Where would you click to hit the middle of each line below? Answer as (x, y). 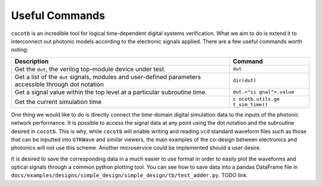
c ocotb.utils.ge (256, 99)
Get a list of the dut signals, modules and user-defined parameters (108, 77)
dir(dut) (244, 81)
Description (32, 61)
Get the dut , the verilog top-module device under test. (90, 69)
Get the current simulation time (58, 102)
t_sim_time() (250, 104)
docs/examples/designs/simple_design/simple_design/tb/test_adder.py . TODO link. (130, 175)
